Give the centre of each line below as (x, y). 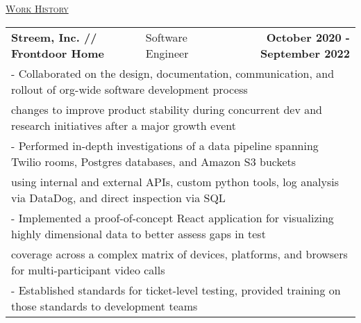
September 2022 (305, 53)
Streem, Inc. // (54, 37)
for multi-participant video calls (88, 270)
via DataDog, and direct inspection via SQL (118, 197)
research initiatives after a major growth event (124, 125)
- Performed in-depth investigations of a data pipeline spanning (165, 145)
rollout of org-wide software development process (129, 89)
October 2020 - (308, 37)
